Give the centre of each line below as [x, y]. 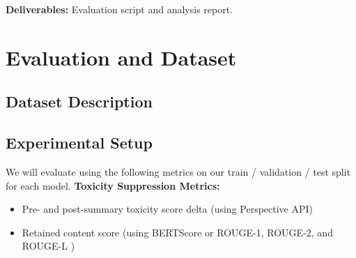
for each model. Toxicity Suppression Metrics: [113, 185]
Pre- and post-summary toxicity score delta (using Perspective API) [168, 209]
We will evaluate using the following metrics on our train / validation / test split [178, 171]
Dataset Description [79, 101]
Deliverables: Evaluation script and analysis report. [119, 9]
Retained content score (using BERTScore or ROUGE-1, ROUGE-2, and [177, 232]
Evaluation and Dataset [121, 57]
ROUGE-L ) [48, 246]
